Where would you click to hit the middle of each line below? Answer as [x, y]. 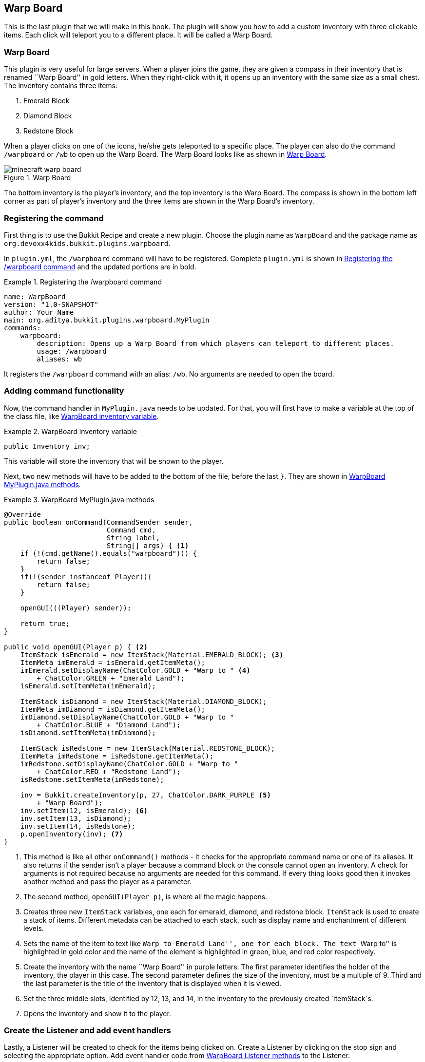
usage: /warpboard [72, 351]
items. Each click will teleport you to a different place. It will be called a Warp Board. [138, 35]
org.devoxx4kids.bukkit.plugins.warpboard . [87, 243]
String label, [133, 538]
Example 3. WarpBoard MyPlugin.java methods [79, 499]
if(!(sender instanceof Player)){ [86, 577]
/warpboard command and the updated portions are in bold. [100, 266]
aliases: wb [59, 359]
